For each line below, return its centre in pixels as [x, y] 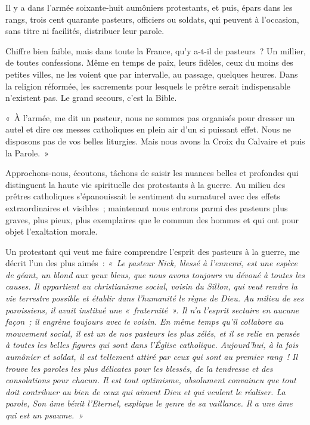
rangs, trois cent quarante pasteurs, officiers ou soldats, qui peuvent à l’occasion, [152, 19]
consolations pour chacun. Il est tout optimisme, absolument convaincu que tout [151, 380]
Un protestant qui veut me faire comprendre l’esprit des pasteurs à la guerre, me [153, 251]
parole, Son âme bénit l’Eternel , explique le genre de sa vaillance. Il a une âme [149, 403]
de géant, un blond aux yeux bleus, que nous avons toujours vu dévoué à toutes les [155, 274]
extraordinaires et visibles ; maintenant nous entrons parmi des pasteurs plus [147, 207]
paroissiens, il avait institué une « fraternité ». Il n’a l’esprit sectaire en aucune [152, 309]
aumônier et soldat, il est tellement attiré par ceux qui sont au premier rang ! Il [152, 357]
